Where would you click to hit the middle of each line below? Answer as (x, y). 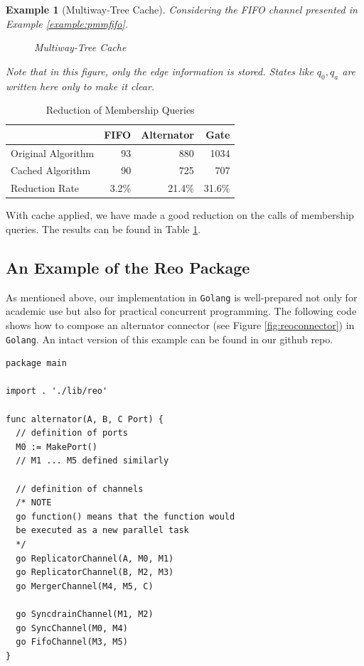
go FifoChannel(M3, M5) (72, 642)
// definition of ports (72, 433)
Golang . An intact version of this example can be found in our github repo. (170, 339)
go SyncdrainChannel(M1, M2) (85, 614)
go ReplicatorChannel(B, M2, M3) (95, 573)
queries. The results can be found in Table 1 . (103, 229)
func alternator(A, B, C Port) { (85, 419)
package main (36, 364)
